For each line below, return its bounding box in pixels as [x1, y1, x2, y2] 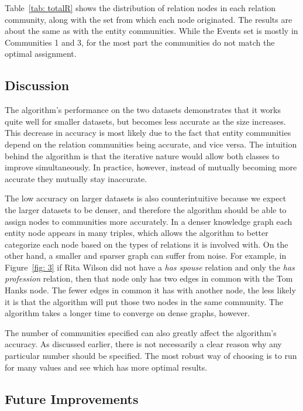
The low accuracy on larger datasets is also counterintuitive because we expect [5, 192, 287, 204]
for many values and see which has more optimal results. [5, 361, 208, 373]
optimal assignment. [5, 47, 77, 60]
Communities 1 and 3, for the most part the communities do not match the [5, 36, 275, 48]
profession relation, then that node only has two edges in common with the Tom [5, 272, 293, 285]
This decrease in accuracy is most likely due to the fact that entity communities [5, 126, 291, 139]
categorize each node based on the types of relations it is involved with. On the [5, 238, 288, 250]
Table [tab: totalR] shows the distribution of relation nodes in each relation [5, 2, 276, 13]
